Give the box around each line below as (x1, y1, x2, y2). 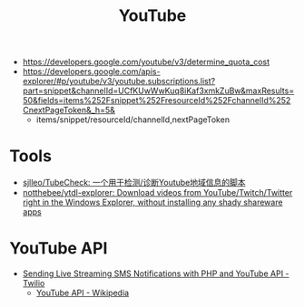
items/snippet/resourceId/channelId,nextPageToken (35, 114, 230, 125)
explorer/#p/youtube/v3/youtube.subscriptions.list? (22, 76, 216, 87)
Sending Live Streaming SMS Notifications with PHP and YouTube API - (22, 268, 289, 279)
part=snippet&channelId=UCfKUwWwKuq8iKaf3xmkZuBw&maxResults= (22, 85, 295, 96)
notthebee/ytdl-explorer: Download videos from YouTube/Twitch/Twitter (22, 187, 293, 198)
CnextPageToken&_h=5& (22, 105, 115, 116)
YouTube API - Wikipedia (35, 287, 130, 299)
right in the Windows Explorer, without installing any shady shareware (22, 197, 283, 208)
